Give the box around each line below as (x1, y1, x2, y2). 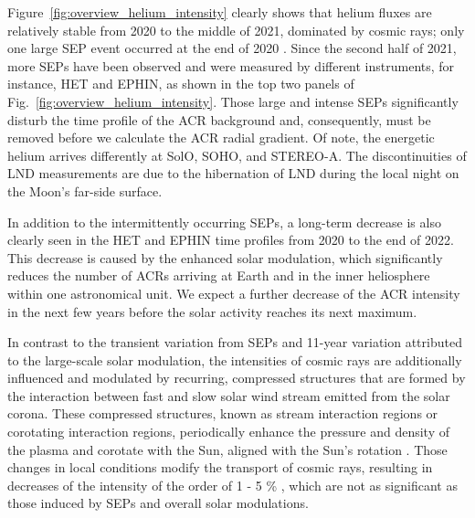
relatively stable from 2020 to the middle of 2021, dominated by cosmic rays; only (7, 20, 465, 39)
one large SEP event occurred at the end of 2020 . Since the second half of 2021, (7, 38, 457, 58)
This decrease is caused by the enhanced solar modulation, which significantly (7, 248, 443, 267)
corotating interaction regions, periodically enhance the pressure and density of (7, 422, 449, 441)
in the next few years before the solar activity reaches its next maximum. (7, 301, 417, 321)
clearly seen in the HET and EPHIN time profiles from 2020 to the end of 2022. (7, 230, 454, 249)
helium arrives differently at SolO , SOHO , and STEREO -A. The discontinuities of (7, 145, 467, 164)
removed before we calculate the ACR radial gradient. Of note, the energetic (7, 128, 435, 147)
